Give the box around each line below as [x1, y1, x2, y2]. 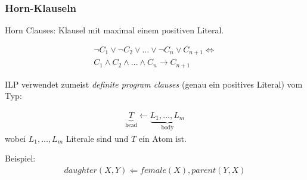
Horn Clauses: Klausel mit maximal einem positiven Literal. [5, 24, 224, 36]
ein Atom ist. [138, 132, 187, 144]
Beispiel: [5, 152, 36, 165]
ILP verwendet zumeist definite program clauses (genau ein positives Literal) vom [5, 77, 303, 90]
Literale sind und [66, 132, 129, 144]
